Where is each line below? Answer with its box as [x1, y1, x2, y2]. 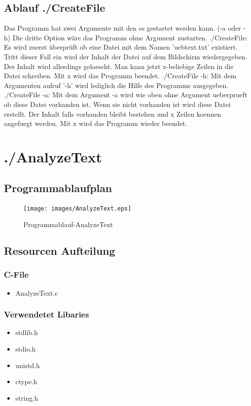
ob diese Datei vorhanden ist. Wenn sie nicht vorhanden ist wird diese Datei [4, 99, 231, 109]
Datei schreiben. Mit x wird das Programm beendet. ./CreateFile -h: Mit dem [4, 71, 236, 81]
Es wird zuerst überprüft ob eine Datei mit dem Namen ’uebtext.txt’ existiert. [4, 42, 238, 52]
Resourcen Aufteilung [4, 243, 115, 258]
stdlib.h [15, 327, 38, 337]
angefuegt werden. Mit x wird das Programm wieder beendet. [4, 118, 187, 128]
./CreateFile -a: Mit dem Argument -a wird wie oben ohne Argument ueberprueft [4, 89, 248, 100]
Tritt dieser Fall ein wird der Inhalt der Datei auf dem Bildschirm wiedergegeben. [4, 51, 247, 61]
